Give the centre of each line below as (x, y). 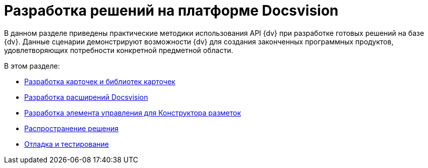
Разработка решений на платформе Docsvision (171, 11)
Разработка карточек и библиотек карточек (100, 81)
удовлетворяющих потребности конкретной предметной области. (119, 50)
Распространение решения (72, 128)
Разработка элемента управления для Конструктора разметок (133, 113)
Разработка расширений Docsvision (86, 97)
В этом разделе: (32, 66)
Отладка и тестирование (67, 144)
